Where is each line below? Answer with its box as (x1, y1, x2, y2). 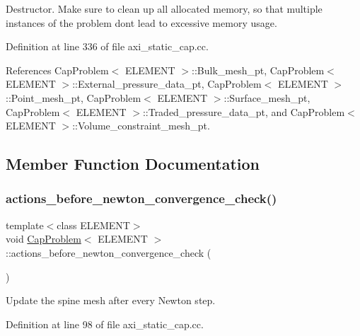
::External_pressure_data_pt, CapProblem (72, 76, 262, 91)
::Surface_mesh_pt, (223, 90, 310, 105)
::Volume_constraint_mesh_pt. (72, 118, 210, 133)
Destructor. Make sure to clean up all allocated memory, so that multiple (6, 1, 323, 16)
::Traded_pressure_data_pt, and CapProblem (142, 104, 345, 119)
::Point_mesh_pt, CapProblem (6, 90, 141, 105)
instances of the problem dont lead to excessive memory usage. (6, 15, 277, 30)
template (6, 217, 44, 232)
